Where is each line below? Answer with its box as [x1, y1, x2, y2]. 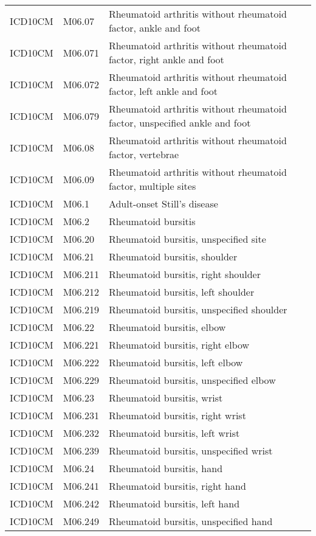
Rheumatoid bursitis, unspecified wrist [108, 444, 273, 458]
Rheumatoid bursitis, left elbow [108, 355, 243, 369]
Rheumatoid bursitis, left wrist [108, 426, 240, 440]
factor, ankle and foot [108, 21, 201, 35]
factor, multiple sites [108, 179, 196, 193]
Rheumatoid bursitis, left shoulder [108, 285, 255, 299]
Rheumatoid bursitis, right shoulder [108, 267, 261, 281]
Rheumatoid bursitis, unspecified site [108, 232, 266, 246]
